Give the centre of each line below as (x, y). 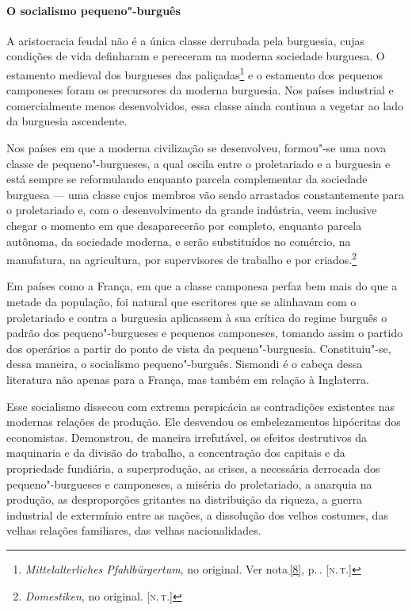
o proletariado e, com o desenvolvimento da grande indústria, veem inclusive (192, 210)
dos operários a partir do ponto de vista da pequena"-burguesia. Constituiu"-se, (199, 348)
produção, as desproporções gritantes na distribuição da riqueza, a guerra (185, 499)
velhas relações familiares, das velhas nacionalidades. (134, 530)
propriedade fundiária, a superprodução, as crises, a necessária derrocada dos (193, 468)
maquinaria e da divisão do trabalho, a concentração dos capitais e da (176, 453)
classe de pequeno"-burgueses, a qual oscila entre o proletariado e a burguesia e (198, 163)
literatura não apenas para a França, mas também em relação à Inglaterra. (188, 379)
